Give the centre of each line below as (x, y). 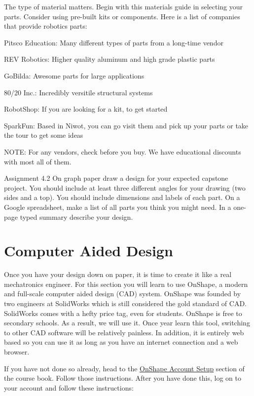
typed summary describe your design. (76, 217)
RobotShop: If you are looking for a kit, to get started (86, 109)
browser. (17, 351)
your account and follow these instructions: (69, 387)
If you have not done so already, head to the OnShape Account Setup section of (124, 368)
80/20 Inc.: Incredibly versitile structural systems (78, 92)
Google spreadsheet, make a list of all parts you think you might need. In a (118, 207)
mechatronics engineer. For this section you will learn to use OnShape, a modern (126, 284)
